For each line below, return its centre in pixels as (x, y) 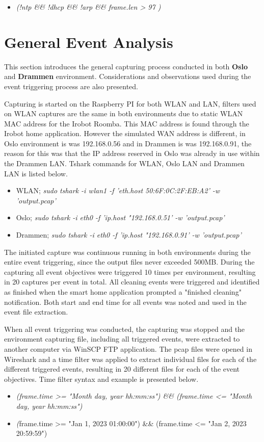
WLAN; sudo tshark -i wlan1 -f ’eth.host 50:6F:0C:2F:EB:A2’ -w (118, 190)
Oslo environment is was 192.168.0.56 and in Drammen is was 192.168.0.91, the (128, 143)
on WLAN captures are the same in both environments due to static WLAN (124, 113)
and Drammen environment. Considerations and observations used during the (128, 76)
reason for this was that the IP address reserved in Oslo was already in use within (132, 153)
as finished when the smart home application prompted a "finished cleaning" (123, 292)
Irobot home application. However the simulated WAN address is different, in (125, 133)
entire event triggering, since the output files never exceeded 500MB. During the (129, 262)
